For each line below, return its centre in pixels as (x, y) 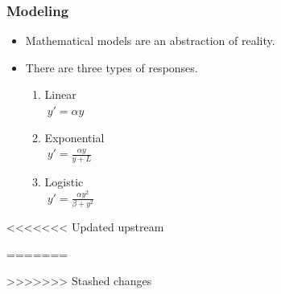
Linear (60, 94)
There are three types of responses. (112, 67)
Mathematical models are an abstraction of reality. (150, 41)
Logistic (64, 182)
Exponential (74, 137)
